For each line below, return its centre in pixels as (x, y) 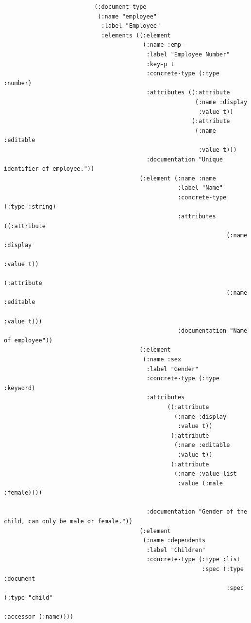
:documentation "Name (212, 331)
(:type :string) (30, 207)
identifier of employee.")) (49, 169)
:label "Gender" (172, 369)
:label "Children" (176, 550)
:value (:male (200, 483)
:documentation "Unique (185, 159)
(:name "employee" (127, 16)
